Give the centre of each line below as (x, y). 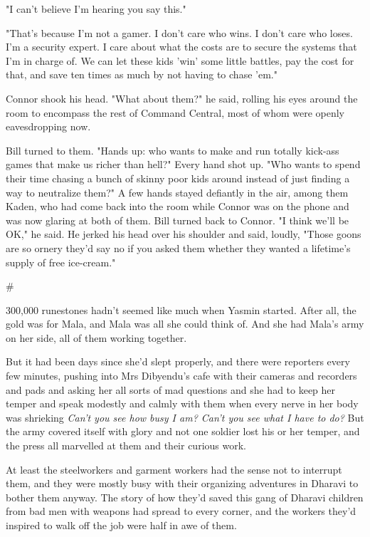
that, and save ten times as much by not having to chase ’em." (142, 74)
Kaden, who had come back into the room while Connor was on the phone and (178, 206)
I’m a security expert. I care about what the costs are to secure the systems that (181, 47)
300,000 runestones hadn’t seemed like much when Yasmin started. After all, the (181, 309)
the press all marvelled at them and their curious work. (126, 445)
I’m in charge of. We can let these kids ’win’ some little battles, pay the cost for (180, 60)
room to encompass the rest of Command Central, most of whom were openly (175, 112)
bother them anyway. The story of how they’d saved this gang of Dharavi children (185, 497)
